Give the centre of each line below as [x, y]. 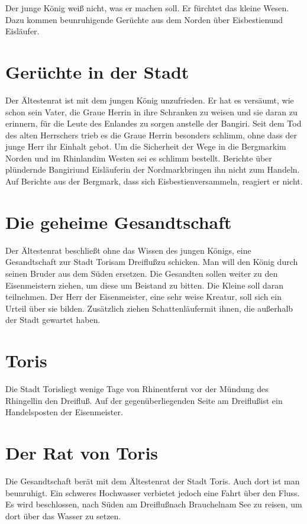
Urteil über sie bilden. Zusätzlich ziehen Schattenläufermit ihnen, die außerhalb [149, 308]
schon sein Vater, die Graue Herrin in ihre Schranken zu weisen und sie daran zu [151, 111]
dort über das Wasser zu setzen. [63, 515]
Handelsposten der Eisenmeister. [64, 412]
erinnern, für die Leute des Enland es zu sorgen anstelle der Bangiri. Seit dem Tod [153, 123]
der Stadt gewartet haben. [53, 320]
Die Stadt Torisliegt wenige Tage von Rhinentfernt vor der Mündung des [137, 389]
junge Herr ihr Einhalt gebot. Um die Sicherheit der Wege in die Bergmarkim [146, 146]
